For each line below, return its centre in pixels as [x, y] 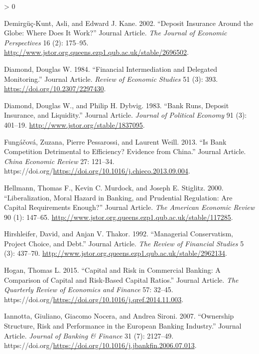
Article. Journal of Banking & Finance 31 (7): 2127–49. [89, 335]
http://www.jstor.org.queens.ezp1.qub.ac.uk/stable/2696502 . [96, 52]
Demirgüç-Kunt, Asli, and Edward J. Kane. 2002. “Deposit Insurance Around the [129, 23]
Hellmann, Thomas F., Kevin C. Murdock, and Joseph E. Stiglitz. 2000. [114, 187]
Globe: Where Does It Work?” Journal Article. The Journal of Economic [116, 33]
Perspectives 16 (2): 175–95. [46, 42]
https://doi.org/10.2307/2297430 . [55, 88]
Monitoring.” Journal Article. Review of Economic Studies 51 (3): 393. [111, 79]
